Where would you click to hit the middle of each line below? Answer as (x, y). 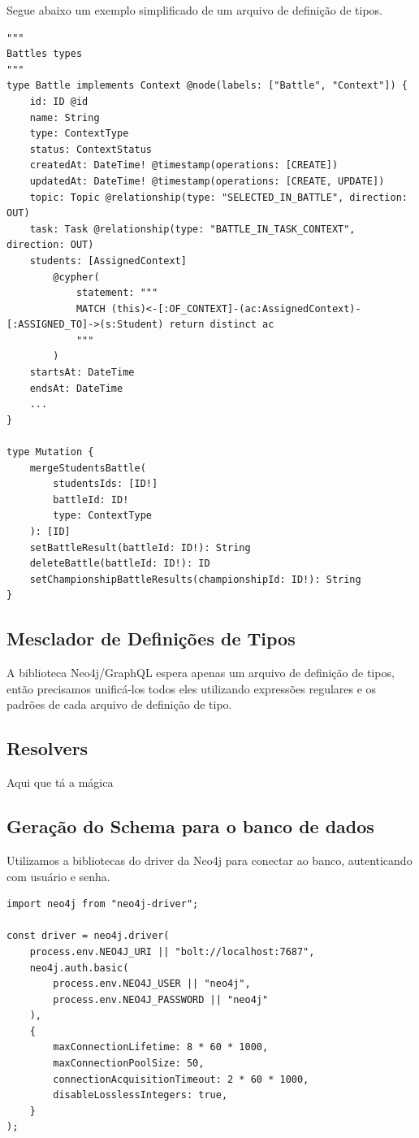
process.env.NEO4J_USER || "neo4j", (152, 984)
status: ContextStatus (91, 149)
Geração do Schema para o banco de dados (190, 826)
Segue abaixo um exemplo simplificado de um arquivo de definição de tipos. (194, 10)
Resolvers (48, 748)
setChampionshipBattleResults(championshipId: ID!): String (195, 579)
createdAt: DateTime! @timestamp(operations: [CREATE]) (184, 165)
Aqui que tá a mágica (60, 782)
